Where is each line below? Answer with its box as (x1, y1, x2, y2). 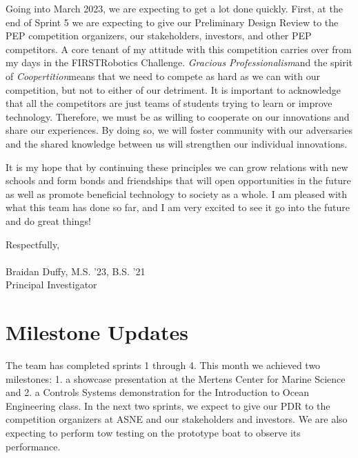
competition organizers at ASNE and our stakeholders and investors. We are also (6, 412, 348, 426)
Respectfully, (6, 237, 60, 251)
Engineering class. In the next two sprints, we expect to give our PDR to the (6, 398, 330, 412)
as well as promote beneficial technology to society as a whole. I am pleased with (6, 186, 348, 201)
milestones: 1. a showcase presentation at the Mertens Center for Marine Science (6, 371, 346, 386)
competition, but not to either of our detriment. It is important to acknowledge (6, 82, 341, 97)
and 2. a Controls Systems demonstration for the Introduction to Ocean (6, 385, 309, 399)
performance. (6, 439, 61, 453)
